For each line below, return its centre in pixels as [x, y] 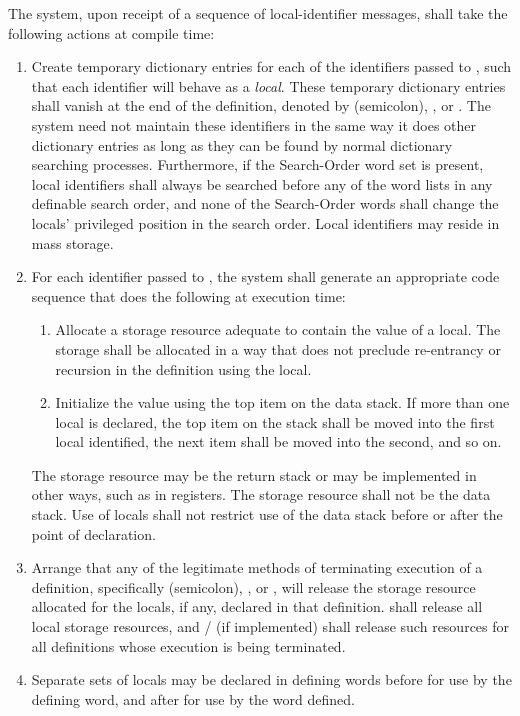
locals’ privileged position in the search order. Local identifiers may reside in [265, 222]
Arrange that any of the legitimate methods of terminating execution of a [257, 567]
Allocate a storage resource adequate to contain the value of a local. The [278, 329]
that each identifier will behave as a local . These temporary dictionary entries [268, 85]
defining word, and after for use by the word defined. [193, 698]
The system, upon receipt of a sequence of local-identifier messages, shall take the [258, 13]
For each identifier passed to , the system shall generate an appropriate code [265, 276]
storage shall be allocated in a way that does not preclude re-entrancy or [278, 348]
